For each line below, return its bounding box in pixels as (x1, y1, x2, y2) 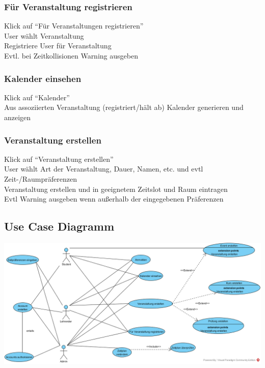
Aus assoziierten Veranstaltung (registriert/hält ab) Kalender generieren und (4, 102, 244, 112)
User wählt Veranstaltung (4, 30, 84, 41)
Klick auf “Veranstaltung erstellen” (4, 153, 114, 164)
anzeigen (4, 112, 31, 122)
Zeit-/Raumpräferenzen (4, 174, 77, 184)
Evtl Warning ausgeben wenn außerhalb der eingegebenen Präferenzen (4, 193, 224, 204)
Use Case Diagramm (4, 218, 115, 234)
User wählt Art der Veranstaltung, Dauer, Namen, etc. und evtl (4, 163, 203, 174)
